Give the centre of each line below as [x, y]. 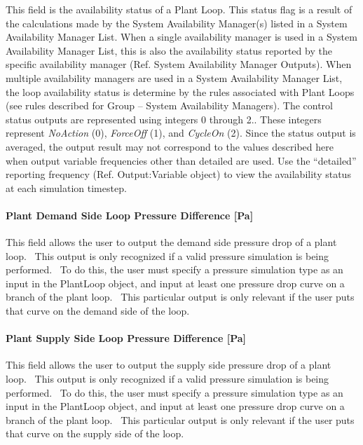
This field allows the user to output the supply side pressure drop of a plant [169, 365]
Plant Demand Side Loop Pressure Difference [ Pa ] [130, 215]
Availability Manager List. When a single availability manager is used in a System [181, 37]
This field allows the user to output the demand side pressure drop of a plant [171, 242]
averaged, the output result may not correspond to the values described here [170, 146]
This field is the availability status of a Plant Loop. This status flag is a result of [179, 9]
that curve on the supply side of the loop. [95, 433]
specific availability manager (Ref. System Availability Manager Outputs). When [179, 64]
